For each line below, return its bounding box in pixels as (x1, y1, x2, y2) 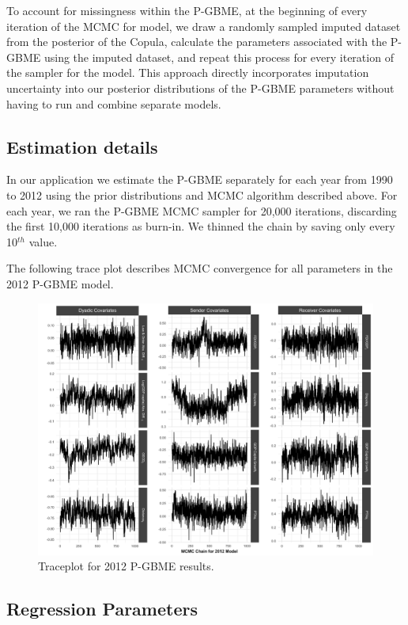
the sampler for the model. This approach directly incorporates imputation (6, 64, 369, 81)
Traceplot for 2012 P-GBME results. (38, 558, 214, 574)
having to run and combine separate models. (6, 95, 221, 112)
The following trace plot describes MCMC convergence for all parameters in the (6, 260, 393, 276)
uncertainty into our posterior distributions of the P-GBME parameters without (6, 79, 395, 96)
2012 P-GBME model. (6, 275, 114, 292)
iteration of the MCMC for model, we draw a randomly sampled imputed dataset (6, 17, 401, 34)
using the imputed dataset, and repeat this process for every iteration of (43, 48, 394, 65)
